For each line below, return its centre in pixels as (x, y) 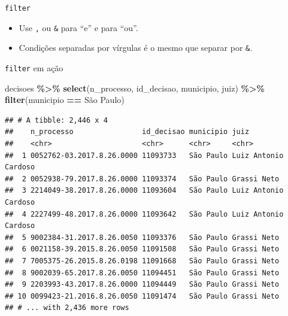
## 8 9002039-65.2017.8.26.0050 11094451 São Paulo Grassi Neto (142, 273)
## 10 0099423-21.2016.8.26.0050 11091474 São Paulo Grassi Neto (142, 296)
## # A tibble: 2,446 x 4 (56, 120)
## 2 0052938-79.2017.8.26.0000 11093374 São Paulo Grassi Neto (142, 179)
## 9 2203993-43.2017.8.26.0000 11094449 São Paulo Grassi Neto (142, 285)
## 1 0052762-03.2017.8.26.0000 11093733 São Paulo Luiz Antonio (144, 155)
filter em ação (34, 67)
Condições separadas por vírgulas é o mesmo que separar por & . (136, 48)
